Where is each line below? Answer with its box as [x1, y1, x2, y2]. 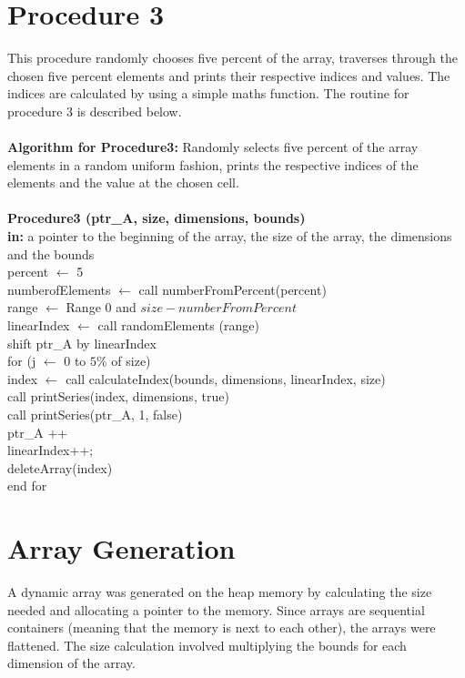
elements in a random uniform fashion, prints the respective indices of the [7, 155, 419, 174]
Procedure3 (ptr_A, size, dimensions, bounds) [7, 208, 306, 228]
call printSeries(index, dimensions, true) [7, 387, 229, 406]
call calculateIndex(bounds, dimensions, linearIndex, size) [66, 369, 386, 388]
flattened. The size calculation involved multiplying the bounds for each [7, 635, 407, 654]
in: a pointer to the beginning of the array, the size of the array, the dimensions [7, 227, 452, 246]
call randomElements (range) [97, 316, 259, 335]
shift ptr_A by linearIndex [7, 333, 157, 352]
